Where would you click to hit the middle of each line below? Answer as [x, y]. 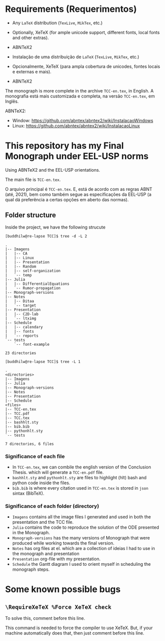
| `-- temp [19, 275]
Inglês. [12, 101]
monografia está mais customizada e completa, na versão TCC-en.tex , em [80, 96]
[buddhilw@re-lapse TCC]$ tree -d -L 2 [46, 236]
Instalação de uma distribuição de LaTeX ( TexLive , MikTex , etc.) [76, 57]
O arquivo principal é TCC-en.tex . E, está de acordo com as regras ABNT [79, 189]
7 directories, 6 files [30, 444]
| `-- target [21, 305]
